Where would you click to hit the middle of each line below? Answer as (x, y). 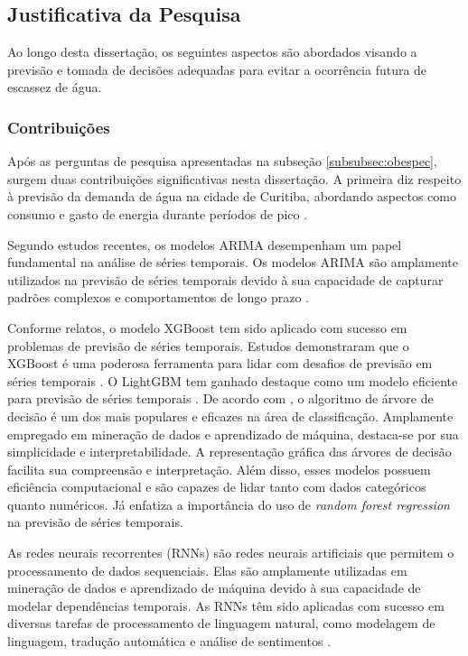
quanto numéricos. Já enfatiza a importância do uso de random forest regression (229, 504)
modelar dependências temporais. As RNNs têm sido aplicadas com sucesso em (226, 605)
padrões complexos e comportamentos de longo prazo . (158, 297)
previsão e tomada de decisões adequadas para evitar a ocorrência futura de (217, 69)
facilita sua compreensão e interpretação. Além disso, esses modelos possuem (219, 469)
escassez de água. (55, 87)
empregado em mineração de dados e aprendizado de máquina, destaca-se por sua (233, 434)
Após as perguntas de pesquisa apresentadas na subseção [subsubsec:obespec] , (222, 161)
